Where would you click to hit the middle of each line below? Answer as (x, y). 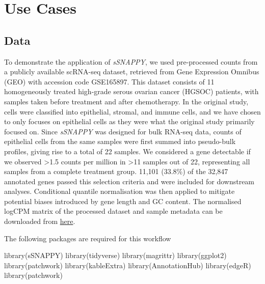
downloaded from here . (40, 221)
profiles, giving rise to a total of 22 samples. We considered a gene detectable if (127, 151)
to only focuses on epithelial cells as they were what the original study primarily (129, 121)
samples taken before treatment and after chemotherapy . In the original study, (126, 101)
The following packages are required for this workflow (88, 238)
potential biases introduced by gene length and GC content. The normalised (123, 201)
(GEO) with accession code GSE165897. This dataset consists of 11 (109, 81)
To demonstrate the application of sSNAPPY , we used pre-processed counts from (131, 61)
